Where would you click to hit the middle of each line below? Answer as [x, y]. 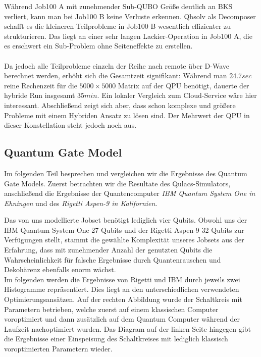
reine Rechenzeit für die [41, 85]
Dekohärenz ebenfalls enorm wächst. [60, 269]
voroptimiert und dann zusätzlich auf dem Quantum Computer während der [122, 319]
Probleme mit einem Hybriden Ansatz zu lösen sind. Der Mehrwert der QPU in [127, 115]
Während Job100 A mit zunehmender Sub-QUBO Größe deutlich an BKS [118, 6]
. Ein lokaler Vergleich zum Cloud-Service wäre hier [177, 95]
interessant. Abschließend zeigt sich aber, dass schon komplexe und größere [120, 105]
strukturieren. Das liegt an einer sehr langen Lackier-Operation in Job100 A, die [128, 36]
